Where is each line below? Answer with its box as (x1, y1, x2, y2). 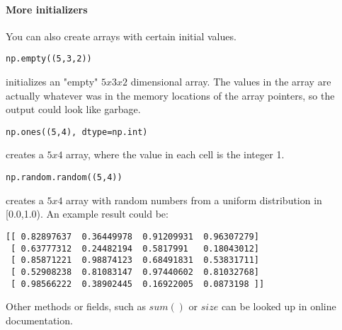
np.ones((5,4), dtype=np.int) (6, 126, 148, 137)
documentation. (6, 312, 73, 327)
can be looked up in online (221, 299, 336, 314)
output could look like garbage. (6, 102, 141, 117)
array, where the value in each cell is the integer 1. (66, 147, 285, 162)
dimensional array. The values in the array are (130, 74, 331, 89)
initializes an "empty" (6, 74, 98, 89)
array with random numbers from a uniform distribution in (66, 192, 322, 207)
